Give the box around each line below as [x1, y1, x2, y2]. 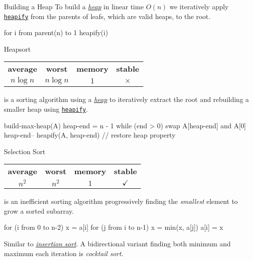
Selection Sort [4, 146, 45, 156]
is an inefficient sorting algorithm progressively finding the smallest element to [4, 196, 238, 206]
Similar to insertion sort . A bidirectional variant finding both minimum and [4, 239, 231, 249]
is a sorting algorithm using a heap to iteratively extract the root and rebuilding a [4, 94, 249, 104]
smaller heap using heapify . [4, 104, 88, 114]
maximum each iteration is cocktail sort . [4, 248, 123, 258]
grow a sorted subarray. [4, 205, 74, 216]
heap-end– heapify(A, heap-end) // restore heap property [4, 130, 175, 140]
